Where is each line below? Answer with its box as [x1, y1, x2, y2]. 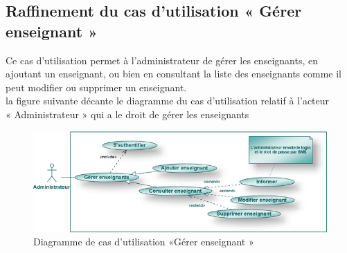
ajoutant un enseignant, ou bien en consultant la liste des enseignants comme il [6, 66, 342, 81]
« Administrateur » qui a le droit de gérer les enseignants [6, 106, 249, 121]
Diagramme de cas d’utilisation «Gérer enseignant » [33, 234, 254, 249]
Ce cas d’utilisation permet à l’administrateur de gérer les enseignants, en [6, 53, 318, 67]
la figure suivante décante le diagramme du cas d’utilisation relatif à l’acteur [6, 93, 330, 108]
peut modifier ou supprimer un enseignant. [6, 79, 187, 94]
